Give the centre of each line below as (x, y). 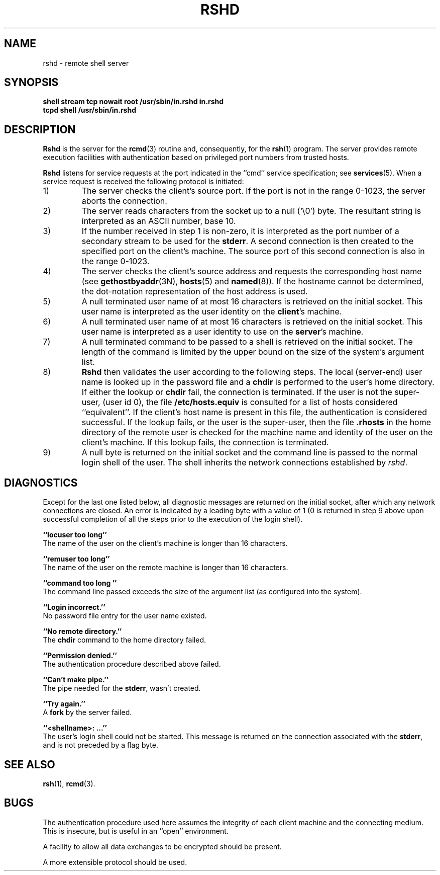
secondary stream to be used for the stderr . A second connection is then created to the (248, 241)
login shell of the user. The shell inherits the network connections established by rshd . (244, 463)
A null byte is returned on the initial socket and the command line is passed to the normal (250, 453)
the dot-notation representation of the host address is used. (195, 292)
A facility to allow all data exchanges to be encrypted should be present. (162, 846)
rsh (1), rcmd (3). (69, 783)
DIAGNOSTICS (41, 483)
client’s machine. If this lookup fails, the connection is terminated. (205, 443)
